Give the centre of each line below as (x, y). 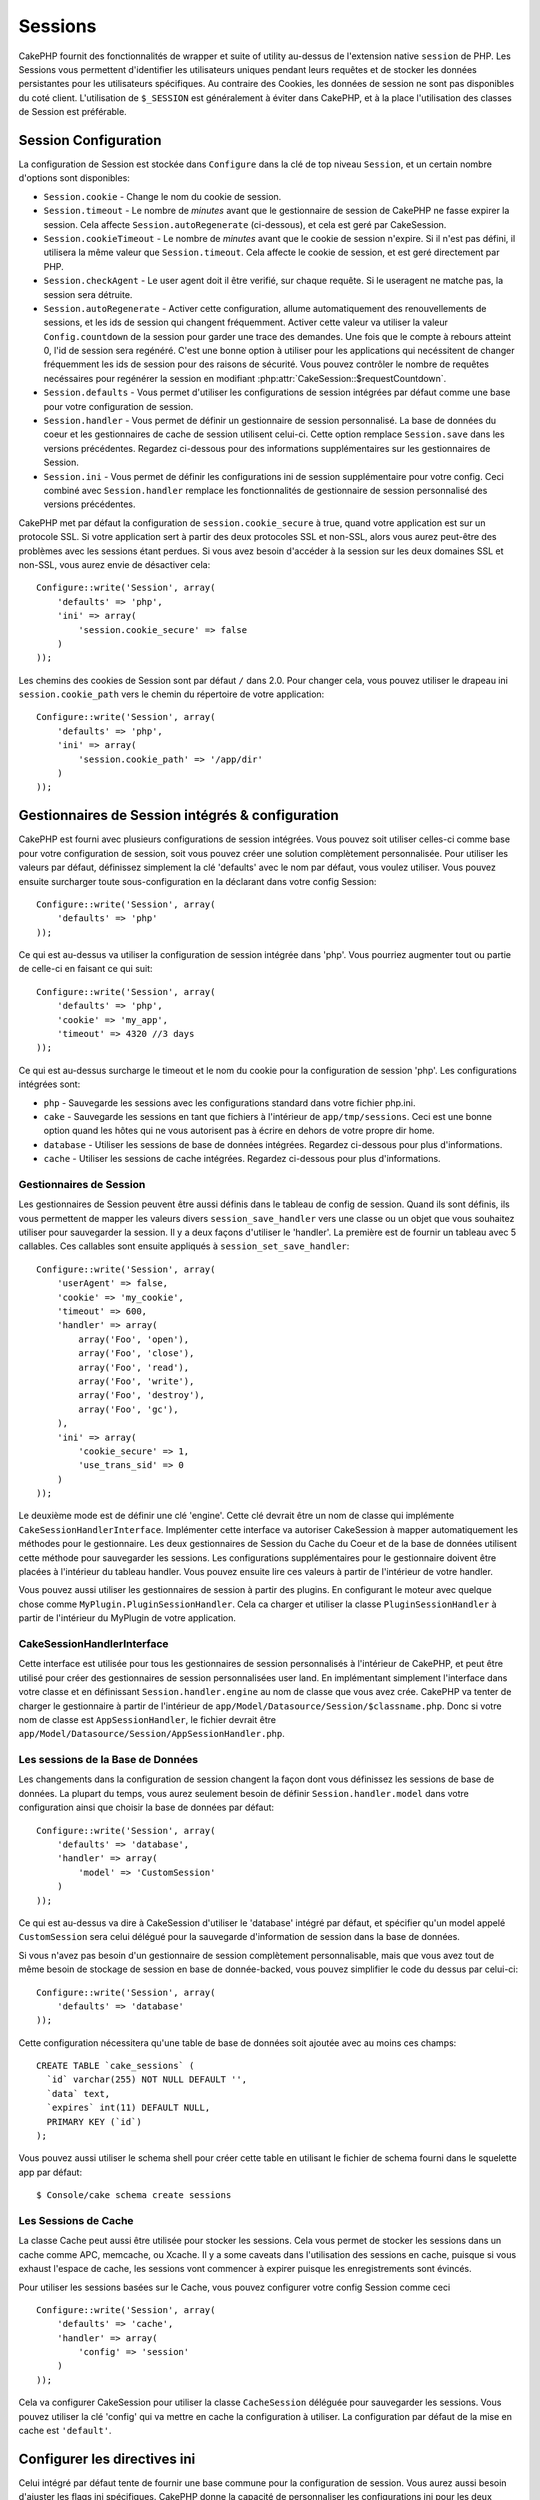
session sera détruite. (88, 294)
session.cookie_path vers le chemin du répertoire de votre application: (171, 694)
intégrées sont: (49, 1084)
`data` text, (78, 2093)
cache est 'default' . (65, 2431)
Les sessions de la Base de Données (108, 1760)
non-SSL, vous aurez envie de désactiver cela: (114, 564)
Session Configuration (90, 140)
